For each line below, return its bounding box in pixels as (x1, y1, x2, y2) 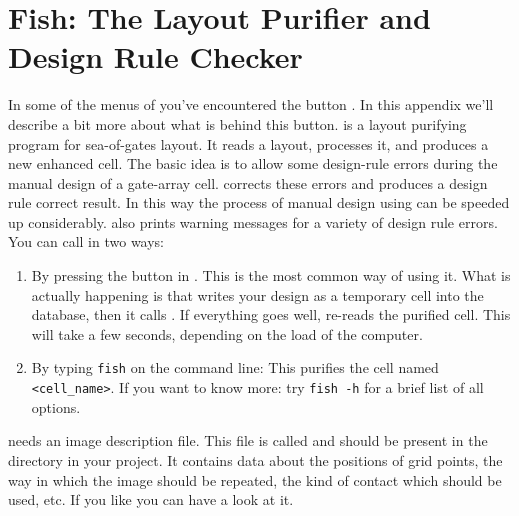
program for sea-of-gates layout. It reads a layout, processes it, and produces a (8, 133, 489, 154)
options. (31, 396, 81, 417)
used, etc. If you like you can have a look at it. (8, 489, 294, 510)
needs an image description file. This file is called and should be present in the (8, 430, 488, 451)
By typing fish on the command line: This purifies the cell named (31, 357, 439, 378)
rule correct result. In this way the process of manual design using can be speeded (8, 192, 510, 213)
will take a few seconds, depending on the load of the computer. (31, 323, 423, 344)
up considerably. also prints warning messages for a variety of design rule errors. (8, 211, 498, 232)
